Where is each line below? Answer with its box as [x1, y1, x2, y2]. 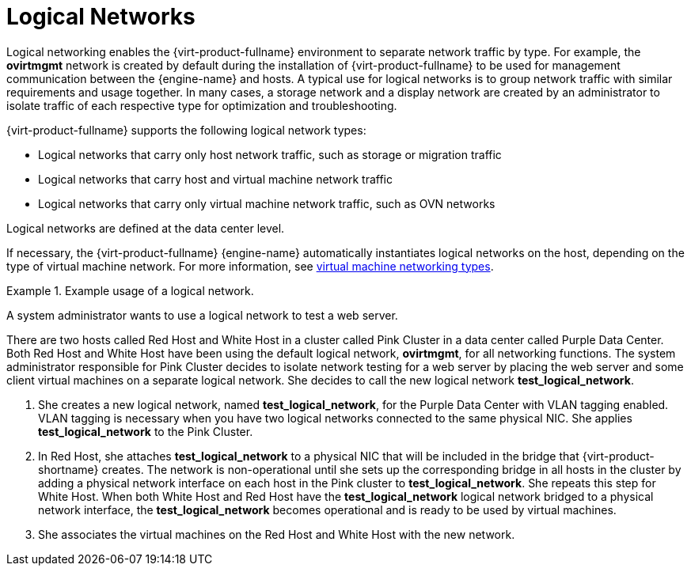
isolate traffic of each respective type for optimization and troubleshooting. [6, 98, 397, 112]
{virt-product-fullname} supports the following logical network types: [6, 123, 366, 137]
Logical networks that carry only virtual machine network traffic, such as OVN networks [38, 196, 495, 210]
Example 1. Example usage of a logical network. [6, 283, 254, 297]
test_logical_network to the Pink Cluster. [38, 424, 253, 438]
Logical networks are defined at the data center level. [6, 221, 285, 235]
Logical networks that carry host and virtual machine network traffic [38, 172, 393, 186]
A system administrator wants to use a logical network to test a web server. [6, 308, 398, 322]
